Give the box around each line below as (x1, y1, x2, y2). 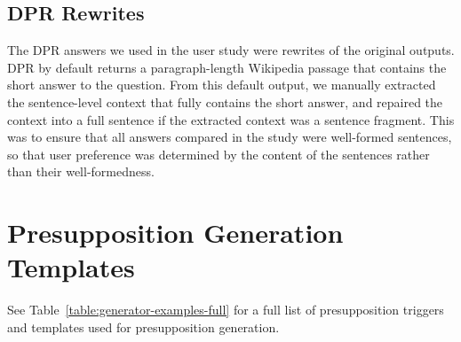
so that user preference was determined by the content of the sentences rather (7, 144, 430, 163)
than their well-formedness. (7, 162, 155, 181)
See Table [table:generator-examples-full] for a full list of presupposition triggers (7, 300, 444, 319)
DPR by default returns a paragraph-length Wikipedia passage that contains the (7, 58, 447, 76)
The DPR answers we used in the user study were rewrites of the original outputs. (7, 41, 455, 59)
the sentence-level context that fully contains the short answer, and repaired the (7, 92, 443, 111)
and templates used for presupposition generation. (7, 317, 280, 336)
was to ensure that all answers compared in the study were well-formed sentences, (7, 128, 452, 146)
